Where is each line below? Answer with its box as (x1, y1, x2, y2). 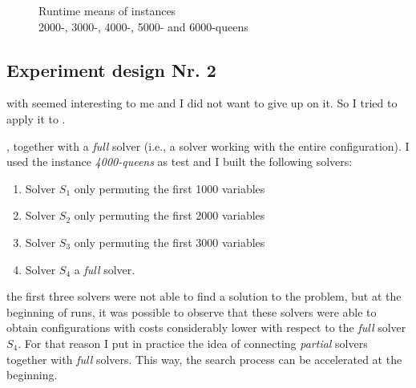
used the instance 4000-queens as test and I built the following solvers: (6, 153, 353, 170)
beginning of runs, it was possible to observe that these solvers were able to (6, 303, 377, 320)
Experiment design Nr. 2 (6, 57, 216, 82)
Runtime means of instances (38, 2, 176, 18)
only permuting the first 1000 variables (74, 180, 265, 196)
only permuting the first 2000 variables (74, 207, 265, 224)
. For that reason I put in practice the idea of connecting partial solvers (18, 334, 368, 351)
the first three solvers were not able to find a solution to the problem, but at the (6, 288, 402, 305)
